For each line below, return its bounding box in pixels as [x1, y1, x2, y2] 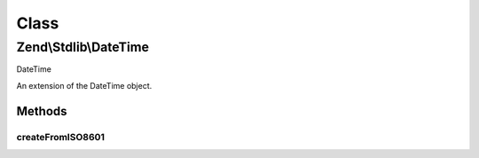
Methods [16, 103, 67, 119]
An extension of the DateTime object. [16, 80, 153, 91]
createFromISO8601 [16, 130, 106, 143]
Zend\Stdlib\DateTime [16, 39, 150, 55]
